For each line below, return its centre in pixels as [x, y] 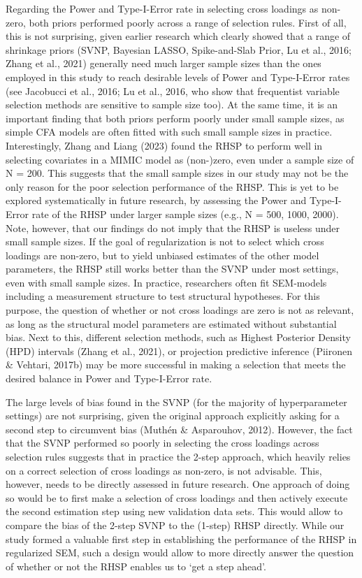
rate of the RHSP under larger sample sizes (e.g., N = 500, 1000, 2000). [185, 214]
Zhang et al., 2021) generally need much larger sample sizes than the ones [164, 63]
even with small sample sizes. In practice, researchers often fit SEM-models [166, 282]
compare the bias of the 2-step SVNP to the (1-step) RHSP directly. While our [175, 525]
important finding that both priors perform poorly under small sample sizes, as [175, 118]
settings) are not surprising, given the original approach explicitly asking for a [173, 416]
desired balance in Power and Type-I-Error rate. [109, 378]
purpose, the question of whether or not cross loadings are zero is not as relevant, [180, 310]
